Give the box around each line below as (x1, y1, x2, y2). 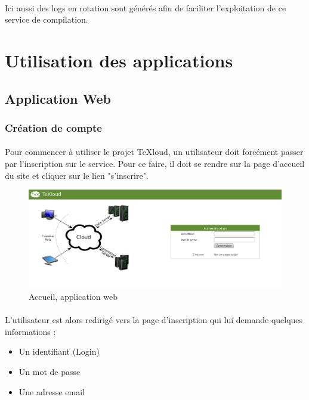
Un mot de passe (18, 365, 81, 377)
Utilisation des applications (5, 48, 233, 72)
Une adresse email (18, 385, 85, 398)
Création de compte (5, 120, 102, 135)
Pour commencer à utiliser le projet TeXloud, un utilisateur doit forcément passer (5, 145, 304, 158)
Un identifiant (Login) (18, 345, 100, 358)
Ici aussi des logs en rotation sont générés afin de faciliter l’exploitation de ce (5, 1, 286, 14)
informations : (5, 325, 56, 337)
